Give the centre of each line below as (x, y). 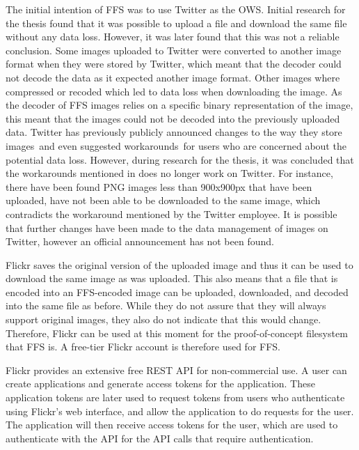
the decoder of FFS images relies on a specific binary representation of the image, (179, 105)
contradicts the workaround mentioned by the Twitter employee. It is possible (171, 214)
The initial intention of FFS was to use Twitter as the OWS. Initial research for (176, 9)
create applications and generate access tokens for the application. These (160, 383)
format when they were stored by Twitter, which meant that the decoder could (174, 64)
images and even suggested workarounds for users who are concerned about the (176, 145)
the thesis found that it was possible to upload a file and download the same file (176, 23)
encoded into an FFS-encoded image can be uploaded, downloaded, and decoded (177, 292)
